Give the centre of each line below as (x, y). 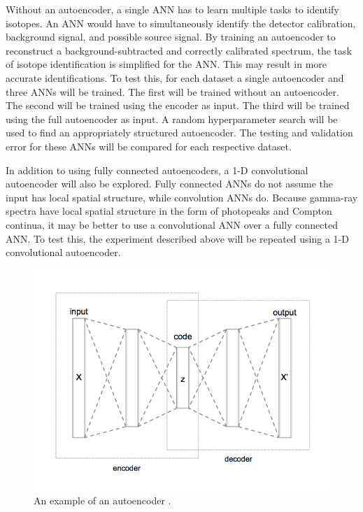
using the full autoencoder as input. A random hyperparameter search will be (172, 119)
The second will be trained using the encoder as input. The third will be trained (178, 105)
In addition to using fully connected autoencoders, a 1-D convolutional (157, 170)
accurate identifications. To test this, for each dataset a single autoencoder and (175, 77)
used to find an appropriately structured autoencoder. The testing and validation (179, 133)
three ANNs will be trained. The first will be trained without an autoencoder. (172, 91)
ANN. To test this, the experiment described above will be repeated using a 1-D (177, 238)
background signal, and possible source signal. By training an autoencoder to (171, 37)
